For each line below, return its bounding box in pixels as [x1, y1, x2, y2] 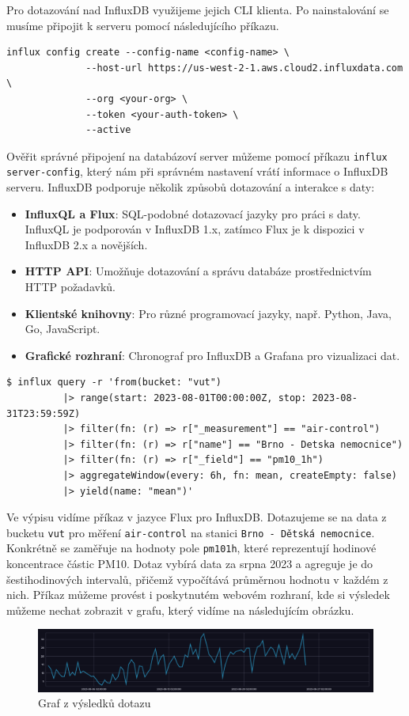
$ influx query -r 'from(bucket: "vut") [6, 377, 222, 388]
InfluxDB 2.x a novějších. [25, 236, 148, 252]
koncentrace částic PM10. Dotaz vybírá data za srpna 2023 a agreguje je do [6, 555, 373, 572]
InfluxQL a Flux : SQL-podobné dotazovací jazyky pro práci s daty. [25, 205, 361, 222]
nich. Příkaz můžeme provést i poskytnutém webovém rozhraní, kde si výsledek [6, 586, 390, 603]
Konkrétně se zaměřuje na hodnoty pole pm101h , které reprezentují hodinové [6, 540, 377, 556]
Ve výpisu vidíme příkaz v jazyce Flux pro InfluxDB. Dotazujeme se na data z [6, 509, 387, 525]
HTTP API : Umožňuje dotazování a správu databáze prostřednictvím [25, 263, 372, 279]
